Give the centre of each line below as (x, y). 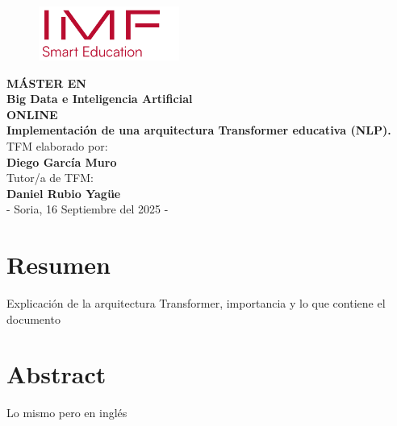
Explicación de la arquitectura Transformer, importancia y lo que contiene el (196, 303)
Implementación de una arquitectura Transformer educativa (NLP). (199, 130)
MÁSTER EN (46, 83)
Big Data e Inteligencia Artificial (100, 99)
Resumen (59, 265)
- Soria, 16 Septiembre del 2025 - (88, 209)
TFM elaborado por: (57, 145)
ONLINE (32, 114)
